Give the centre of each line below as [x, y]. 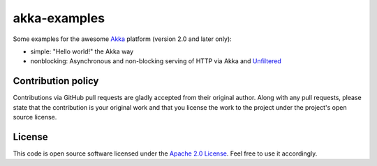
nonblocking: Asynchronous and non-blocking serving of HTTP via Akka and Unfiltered [156, 61]
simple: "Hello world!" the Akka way [82, 51]
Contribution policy [56, 81]
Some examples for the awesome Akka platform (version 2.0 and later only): [122, 39]
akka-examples [59, 18]
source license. [35, 117]
